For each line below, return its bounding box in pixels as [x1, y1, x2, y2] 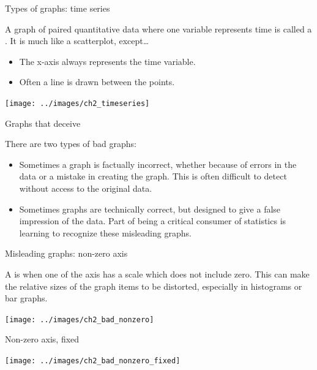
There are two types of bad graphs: [5, 137, 136, 150]
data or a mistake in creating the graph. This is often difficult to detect [19, 170, 287, 183]
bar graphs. [5, 292, 48, 304]
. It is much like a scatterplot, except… [5, 34, 149, 47]
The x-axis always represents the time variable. [19, 55, 196, 67]
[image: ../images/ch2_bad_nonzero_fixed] [5, 357, 181, 365]
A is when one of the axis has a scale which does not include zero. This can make [5, 267, 310, 280]
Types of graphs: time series [5, 2, 110, 14]
